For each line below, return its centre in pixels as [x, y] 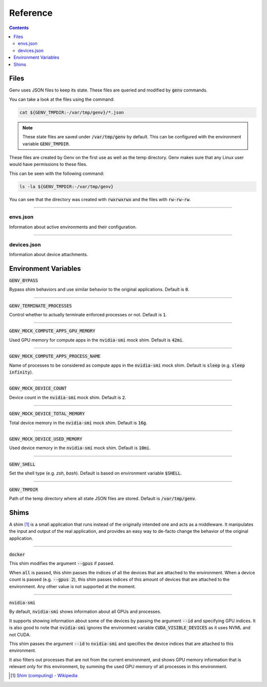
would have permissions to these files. [48, 164]
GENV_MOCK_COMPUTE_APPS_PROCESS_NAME [55, 356]
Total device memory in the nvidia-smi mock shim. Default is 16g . [78, 423]
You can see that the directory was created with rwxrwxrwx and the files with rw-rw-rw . [100, 199]
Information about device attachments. [49, 254]
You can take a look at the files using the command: [62, 99]
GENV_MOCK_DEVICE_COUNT [38, 388]
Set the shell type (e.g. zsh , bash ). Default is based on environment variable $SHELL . [96, 473]
